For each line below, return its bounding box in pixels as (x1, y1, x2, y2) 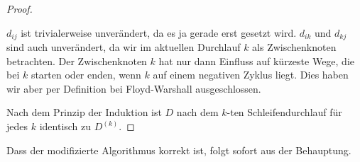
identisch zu (39, 119, 92, 134)
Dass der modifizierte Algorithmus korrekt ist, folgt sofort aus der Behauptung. (6, 142, 351, 157)
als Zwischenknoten (252, 40, 337, 54)
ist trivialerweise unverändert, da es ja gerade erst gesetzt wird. (21, 25, 297, 40)
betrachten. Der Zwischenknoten (6, 53, 147, 68)
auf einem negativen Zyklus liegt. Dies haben (153, 67, 349, 82)
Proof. (6, 1, 33, 16)
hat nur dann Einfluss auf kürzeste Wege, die (158, 53, 355, 68)
